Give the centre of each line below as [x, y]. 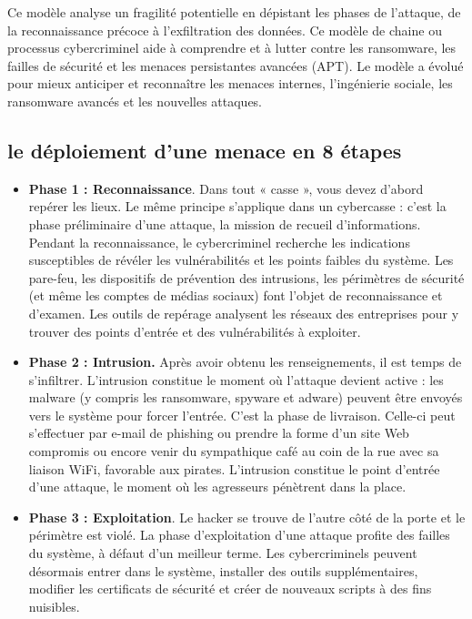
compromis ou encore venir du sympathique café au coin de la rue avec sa [234, 451]
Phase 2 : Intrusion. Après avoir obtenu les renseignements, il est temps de [245, 362]
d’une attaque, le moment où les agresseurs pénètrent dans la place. [217, 487]
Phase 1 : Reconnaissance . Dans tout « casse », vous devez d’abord [226, 188]
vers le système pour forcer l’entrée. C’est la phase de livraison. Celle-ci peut [242, 415]
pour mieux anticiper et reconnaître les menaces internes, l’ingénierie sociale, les [230, 83]
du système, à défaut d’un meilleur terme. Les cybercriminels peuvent [223, 553]
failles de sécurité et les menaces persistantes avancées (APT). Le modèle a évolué [236, 65]
